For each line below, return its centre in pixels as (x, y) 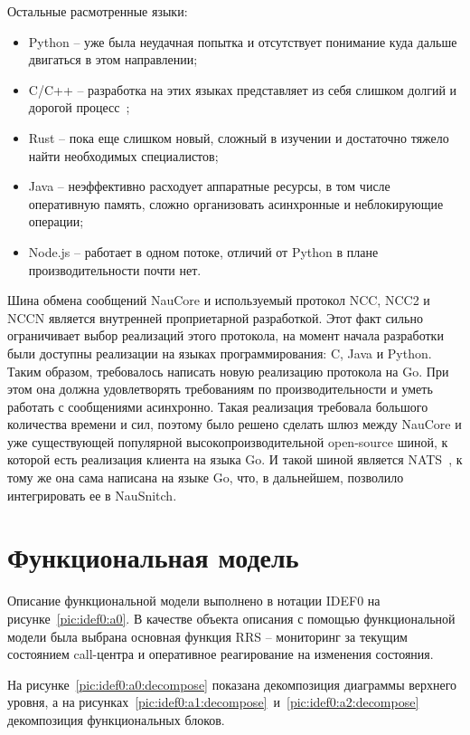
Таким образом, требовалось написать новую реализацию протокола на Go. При (228, 371)
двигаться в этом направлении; (113, 59)
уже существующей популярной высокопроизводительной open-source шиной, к (228, 441)
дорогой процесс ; (79, 107)
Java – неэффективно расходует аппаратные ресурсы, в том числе (209, 186)
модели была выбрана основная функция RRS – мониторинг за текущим (207, 636)
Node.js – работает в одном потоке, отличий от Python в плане (203, 251)
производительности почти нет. (115, 269)
